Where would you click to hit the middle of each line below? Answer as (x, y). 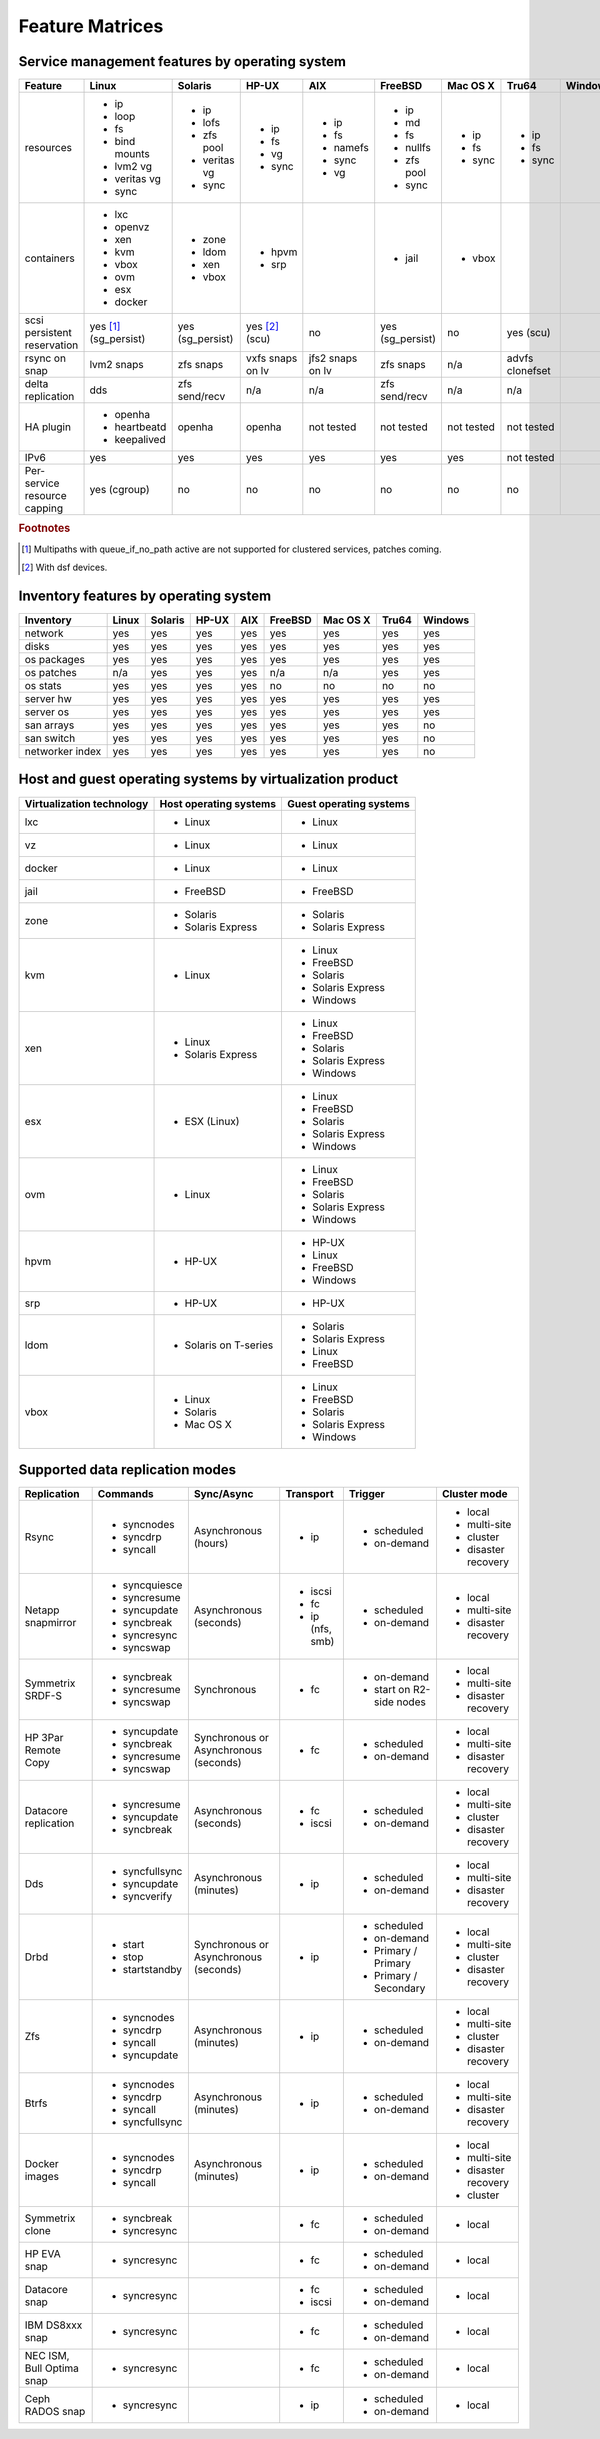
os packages (54, 660)
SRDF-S (43, 1696)
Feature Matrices (91, 26)
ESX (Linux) (212, 1121)
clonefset (529, 371)
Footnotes (44, 528)
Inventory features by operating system (145, 595)
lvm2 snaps (116, 365)
